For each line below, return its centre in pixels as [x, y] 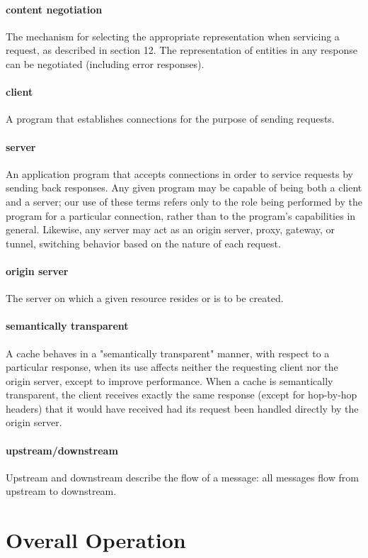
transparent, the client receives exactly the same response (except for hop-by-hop [182, 395]
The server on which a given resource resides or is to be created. [145, 298]
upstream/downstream [62, 450]
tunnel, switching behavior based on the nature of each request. [143, 243]
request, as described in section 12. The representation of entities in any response [182, 50]
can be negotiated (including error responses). [105, 63]
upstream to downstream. [61, 491]
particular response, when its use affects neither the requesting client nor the [172, 367]
